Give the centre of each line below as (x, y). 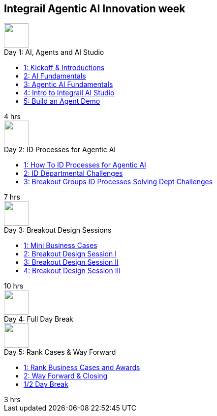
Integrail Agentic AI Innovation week (95, 9)
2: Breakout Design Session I (70, 254)
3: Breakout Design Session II (71, 262)
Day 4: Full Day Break (39, 319)
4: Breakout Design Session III (72, 271)
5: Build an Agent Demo (62, 101)
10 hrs (14, 286)
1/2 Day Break (46, 384)
